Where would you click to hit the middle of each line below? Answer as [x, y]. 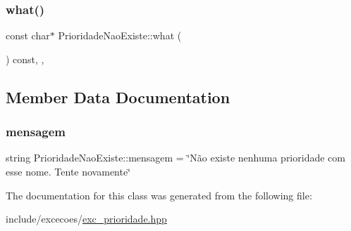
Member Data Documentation [118, 97]
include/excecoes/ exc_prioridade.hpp [86, 219]
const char [28, 35]
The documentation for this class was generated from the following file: [159, 195]
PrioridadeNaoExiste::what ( [120, 35]
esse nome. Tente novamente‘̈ [68, 171]
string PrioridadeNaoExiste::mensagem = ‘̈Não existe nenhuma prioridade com [175, 158]
